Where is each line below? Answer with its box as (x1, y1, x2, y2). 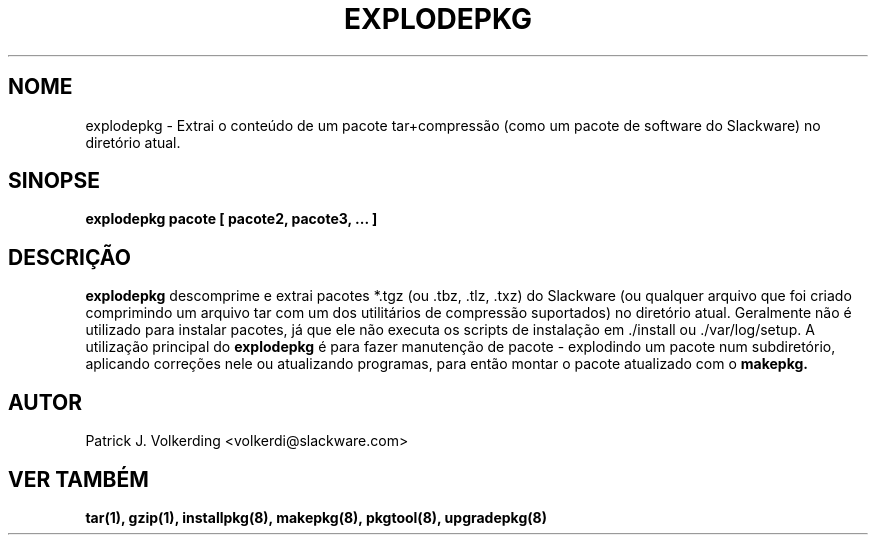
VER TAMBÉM (8, 466, 149, 492)
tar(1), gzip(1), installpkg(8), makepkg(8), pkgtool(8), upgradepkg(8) (85, 508, 547, 526)
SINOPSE (8, 168, 100, 194)
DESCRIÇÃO (8, 244, 131, 270)
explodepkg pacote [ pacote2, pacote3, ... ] (85, 210, 378, 228)
